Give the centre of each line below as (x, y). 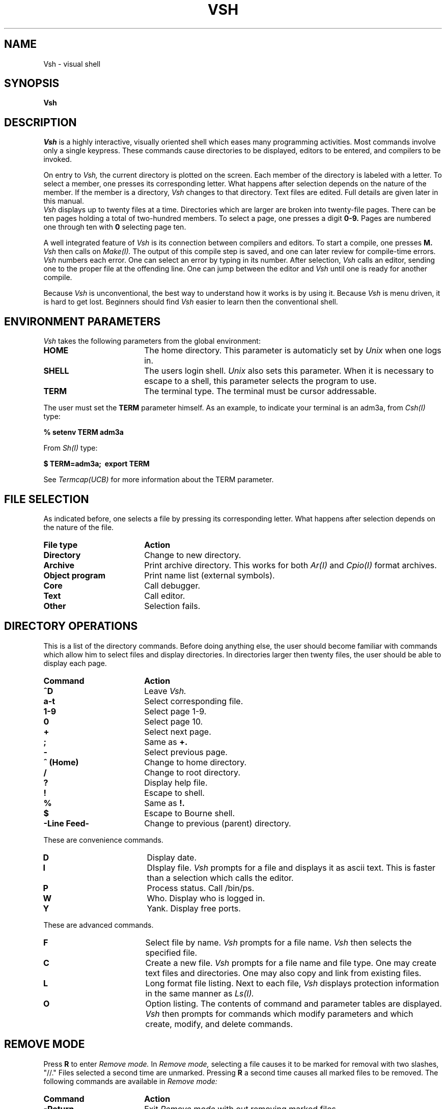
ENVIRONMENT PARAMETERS (82, 321)
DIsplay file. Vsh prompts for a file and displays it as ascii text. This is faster (291, 867)
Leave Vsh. (165, 691)
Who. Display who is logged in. (206, 898)
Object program (75, 575)
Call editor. (165, 595)
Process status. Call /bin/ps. (201, 888)
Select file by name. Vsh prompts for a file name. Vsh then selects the (278, 942)
